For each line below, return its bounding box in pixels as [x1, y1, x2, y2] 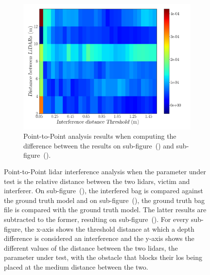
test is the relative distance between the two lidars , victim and [4, 176, 190, 186]
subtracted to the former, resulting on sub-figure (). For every [4, 214, 189, 224]
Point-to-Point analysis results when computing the [23, 131, 176, 141]
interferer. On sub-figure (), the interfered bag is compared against [4, 185, 203, 196]
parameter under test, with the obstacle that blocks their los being [4, 252, 203, 262]
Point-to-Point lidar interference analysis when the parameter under [4, 166, 206, 176]
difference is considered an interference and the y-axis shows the [4, 233, 194, 243]
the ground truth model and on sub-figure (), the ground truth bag [4, 195, 205, 205]
